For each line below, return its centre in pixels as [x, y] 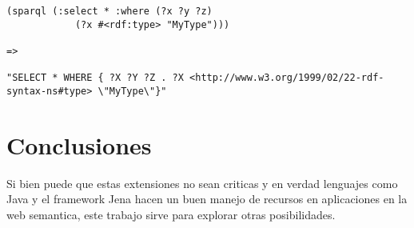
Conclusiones [79, 144]
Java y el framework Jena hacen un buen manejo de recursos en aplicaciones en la [207, 199]
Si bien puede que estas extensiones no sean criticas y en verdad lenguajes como [202, 183]
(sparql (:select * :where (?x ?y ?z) [109, 11]
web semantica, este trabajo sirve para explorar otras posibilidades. [171, 214]
